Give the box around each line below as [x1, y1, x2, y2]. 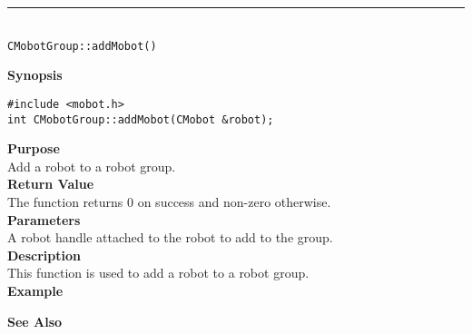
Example [7, 280, 64, 300]
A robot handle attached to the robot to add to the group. [7, 228, 333, 247]
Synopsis [7, 65, 63, 84]
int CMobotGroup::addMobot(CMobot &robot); [7, 113, 274, 126]
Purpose [7, 139, 60, 158]
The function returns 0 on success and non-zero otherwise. [7, 192, 331, 211]
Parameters [7, 210, 81, 229]
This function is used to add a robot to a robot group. [7, 263, 310, 282]
